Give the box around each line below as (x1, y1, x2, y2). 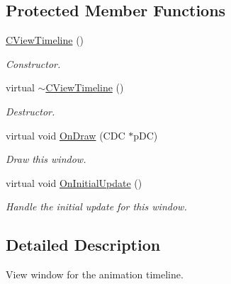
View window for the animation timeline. (6, 267, 184, 282)
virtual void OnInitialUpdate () (6, 175, 142, 190)
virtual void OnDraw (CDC (6, 127, 125, 142)
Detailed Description (6, 234, 161, 256)
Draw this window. (6, 152, 86, 166)
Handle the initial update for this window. (6, 199, 187, 214)
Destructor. (6, 103, 55, 118)
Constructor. (6, 56, 61, 71)
